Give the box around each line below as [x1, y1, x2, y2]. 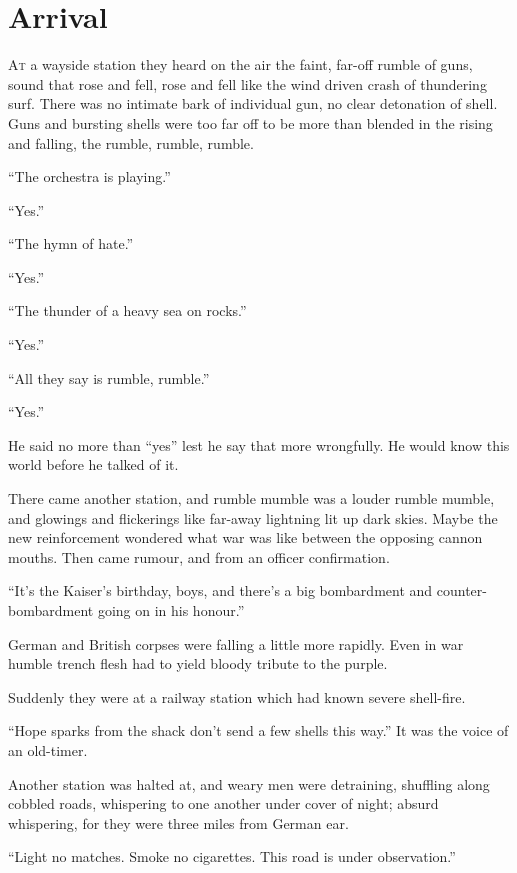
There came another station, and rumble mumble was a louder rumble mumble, [8, 488, 495, 509]
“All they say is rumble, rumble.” [8, 367, 210, 388]
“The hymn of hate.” [8, 233, 134, 254]
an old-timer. [8, 739, 88, 760]
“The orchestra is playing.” [8, 166, 171, 187]
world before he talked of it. [8, 454, 179, 475]
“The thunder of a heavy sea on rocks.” [8, 300, 247, 321]
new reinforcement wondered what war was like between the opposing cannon [8, 527, 483, 548]
